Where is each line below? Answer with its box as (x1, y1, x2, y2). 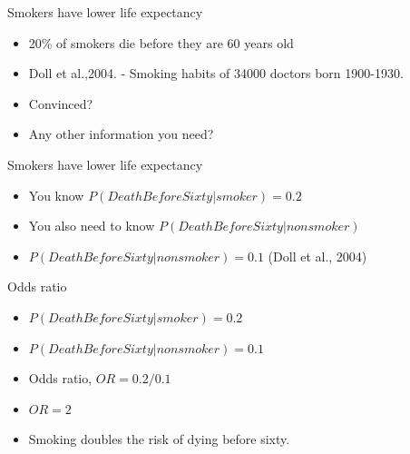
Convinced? (28, 94, 93, 113)
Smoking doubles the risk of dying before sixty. (28, 429, 290, 449)
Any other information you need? (28, 124, 214, 143)
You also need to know (28, 216, 155, 235)
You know (28, 185, 84, 204)
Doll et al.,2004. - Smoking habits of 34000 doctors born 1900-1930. (28, 64, 404, 83)
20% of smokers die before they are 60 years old (28, 33, 294, 52)
